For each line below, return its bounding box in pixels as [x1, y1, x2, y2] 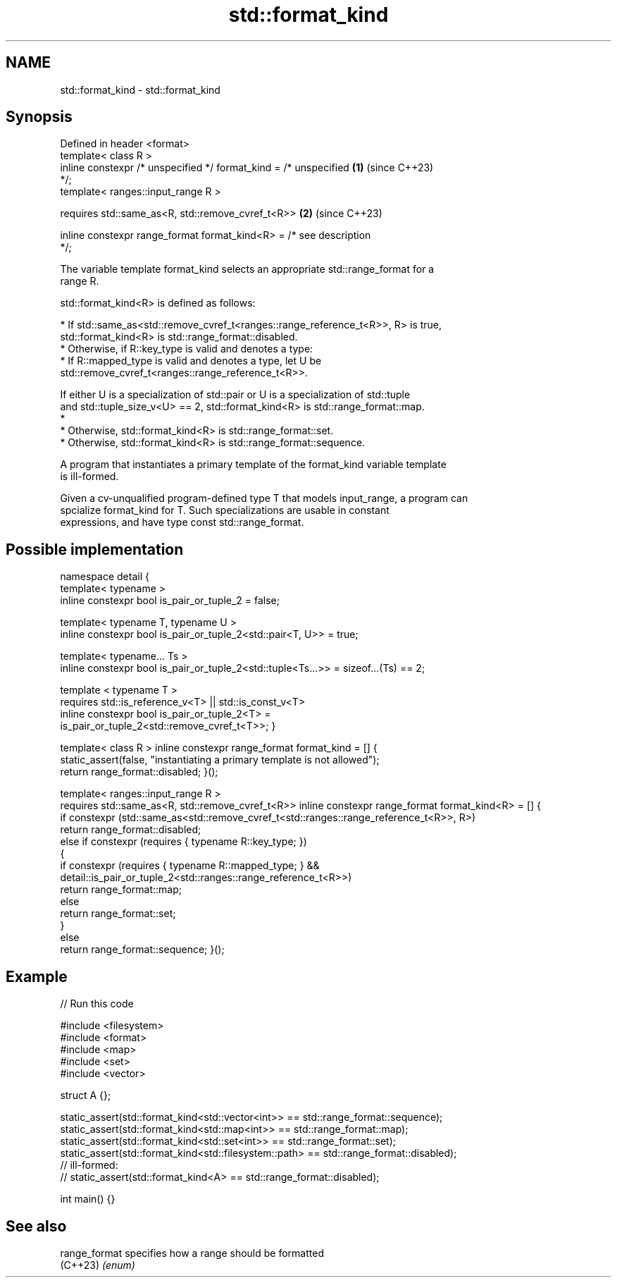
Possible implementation [6, 540, 184, 558]
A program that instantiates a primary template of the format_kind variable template [60, 458, 447, 471]
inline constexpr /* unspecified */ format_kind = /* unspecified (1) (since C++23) [60, 161, 434, 174]
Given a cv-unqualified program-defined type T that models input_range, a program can [60, 492, 468, 505]
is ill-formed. [60, 470, 119, 483]
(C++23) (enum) [60, 1258, 135, 1271]
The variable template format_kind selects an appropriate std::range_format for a [60, 263, 435, 276]
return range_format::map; [60, 883, 182, 896]
